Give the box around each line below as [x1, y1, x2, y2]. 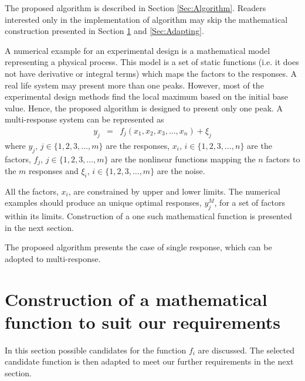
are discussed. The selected [198, 343, 295, 356]
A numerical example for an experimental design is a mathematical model [5, 44, 270, 56]
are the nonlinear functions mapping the [111, 152, 256, 165]
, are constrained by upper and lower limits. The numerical [68, 185, 280, 197]
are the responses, [106, 139, 170, 151]
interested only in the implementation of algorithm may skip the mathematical [5, 13, 288, 25]
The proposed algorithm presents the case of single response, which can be [5, 241, 272, 253]
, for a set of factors [214, 196, 285, 209]
